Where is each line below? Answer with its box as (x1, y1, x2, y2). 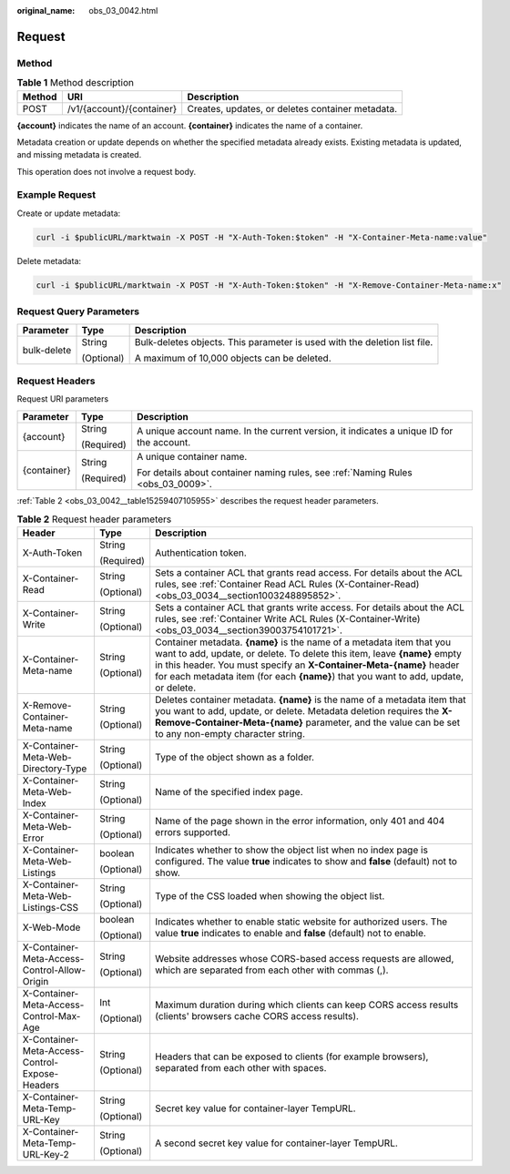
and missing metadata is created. (16, 149, 142, 160)
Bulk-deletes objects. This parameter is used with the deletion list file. (134, 335, 433, 348)
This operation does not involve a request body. (16, 166, 196, 177)
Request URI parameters (16, 393, 109, 404)
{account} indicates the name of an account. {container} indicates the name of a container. (16, 119, 363, 131)
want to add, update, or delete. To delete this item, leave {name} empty (155, 648, 462, 660)
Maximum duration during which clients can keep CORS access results (155, 998, 459, 1011)
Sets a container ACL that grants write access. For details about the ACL (155, 601, 464, 614)
